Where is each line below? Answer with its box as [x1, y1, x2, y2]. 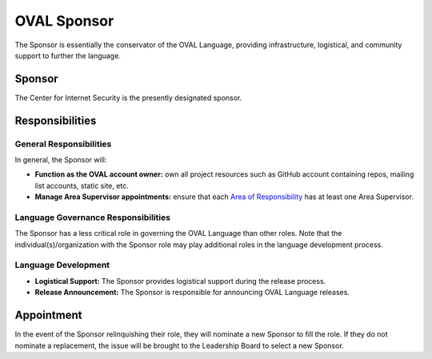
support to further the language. [14, 50, 122, 60]
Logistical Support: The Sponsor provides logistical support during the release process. [34, 276, 326, 285]
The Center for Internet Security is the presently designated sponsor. [14, 93, 242, 102]
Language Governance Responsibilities [14, 212, 171, 223]
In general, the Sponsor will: [14, 155, 107, 164]
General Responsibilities [14, 138, 112, 150]
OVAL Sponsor [14, 12, 114, 30]
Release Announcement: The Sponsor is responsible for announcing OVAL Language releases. [34, 288, 350, 297]
